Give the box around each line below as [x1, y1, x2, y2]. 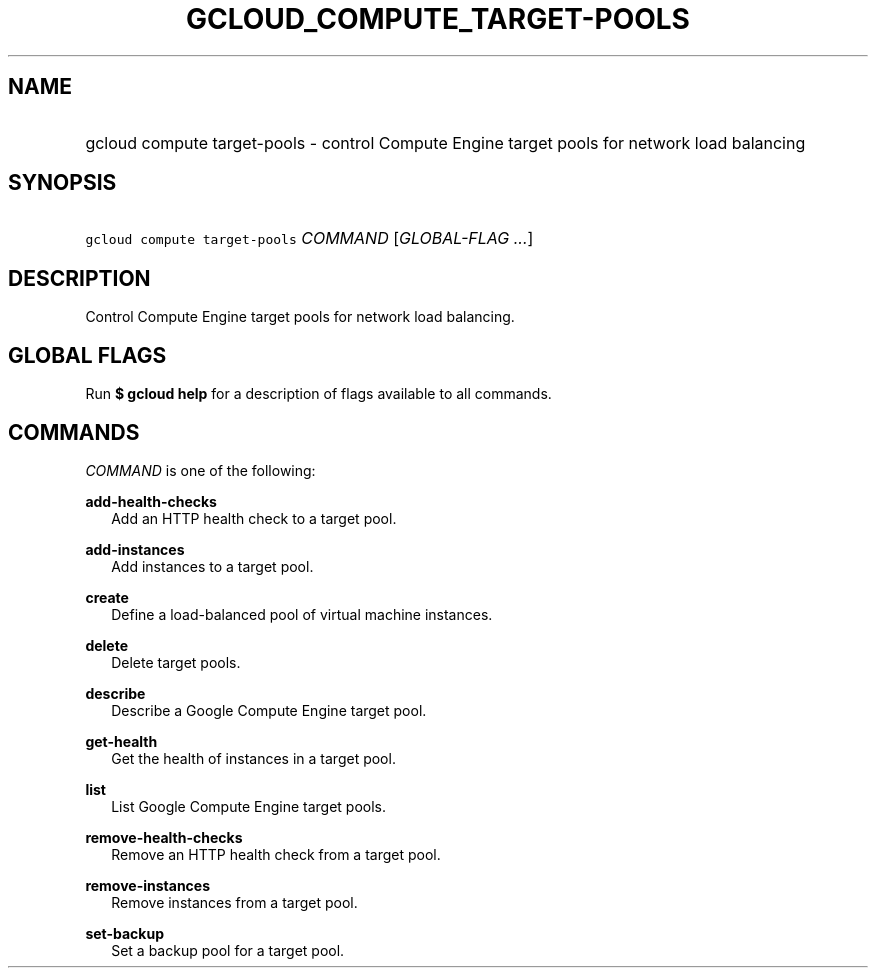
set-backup [85, 924, 165, 942]
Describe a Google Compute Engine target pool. [111, 701, 427, 719]
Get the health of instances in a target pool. [111, 749, 396, 767]
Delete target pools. [111, 653, 241, 671]
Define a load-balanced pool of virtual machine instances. [111, 605, 493, 623]
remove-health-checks [85, 828, 243, 846]
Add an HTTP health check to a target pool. [111, 509, 397, 527]
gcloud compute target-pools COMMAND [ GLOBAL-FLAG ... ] [85, 228, 534, 249]
